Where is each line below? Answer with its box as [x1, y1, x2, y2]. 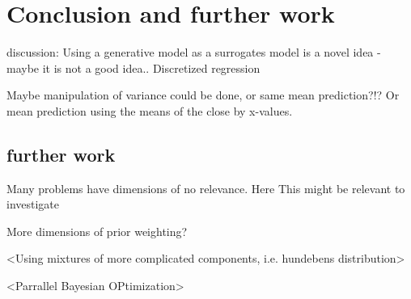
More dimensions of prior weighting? [6, 222, 188, 239]
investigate [6, 196, 60, 213]
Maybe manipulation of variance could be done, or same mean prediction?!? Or [6, 86, 400, 103]
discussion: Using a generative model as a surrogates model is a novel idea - [6, 44, 381, 61]
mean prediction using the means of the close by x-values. [6, 102, 293, 119]
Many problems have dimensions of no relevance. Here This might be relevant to [6, 179, 405, 196]
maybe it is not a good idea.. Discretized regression [6, 59, 261, 76]
